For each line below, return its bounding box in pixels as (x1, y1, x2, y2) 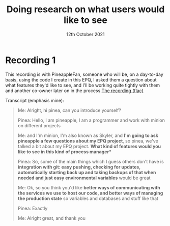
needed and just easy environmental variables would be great (17, 175, 151, 181)
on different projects (17, 122, 61, 128)
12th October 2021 (66, 31, 105, 37)
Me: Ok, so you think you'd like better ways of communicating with (17, 184, 160, 190)
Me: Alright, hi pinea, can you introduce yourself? (17, 107, 121, 113)
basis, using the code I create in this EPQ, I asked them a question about (5, 76, 157, 82)
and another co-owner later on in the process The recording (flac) (5, 88, 144, 94)
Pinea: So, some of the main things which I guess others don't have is (17, 158, 164, 164)
